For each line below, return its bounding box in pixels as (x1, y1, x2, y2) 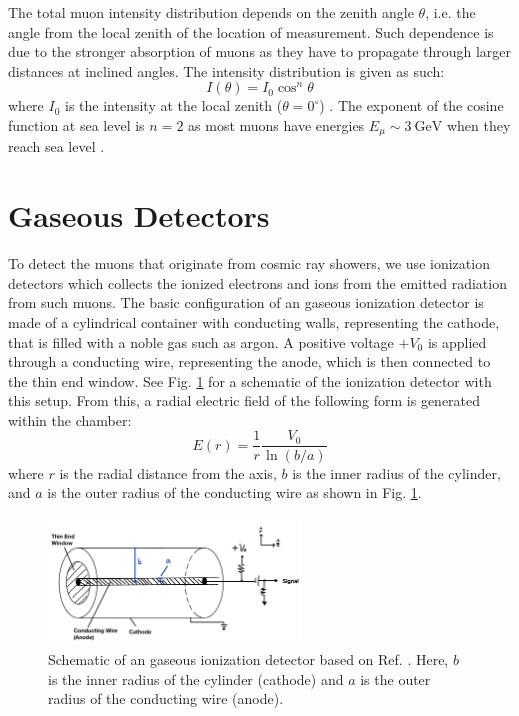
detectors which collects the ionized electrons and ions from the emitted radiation (8, 272, 507, 293)
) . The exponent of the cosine (319, 95, 504, 116)
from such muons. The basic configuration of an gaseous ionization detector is (8, 292, 484, 313)
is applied (427, 331, 487, 352)
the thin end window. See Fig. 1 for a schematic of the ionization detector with (8, 370, 492, 391)
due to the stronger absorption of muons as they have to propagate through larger (8, 41, 512, 62)
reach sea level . (8, 136, 105, 157)
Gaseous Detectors (8, 195, 270, 236)
